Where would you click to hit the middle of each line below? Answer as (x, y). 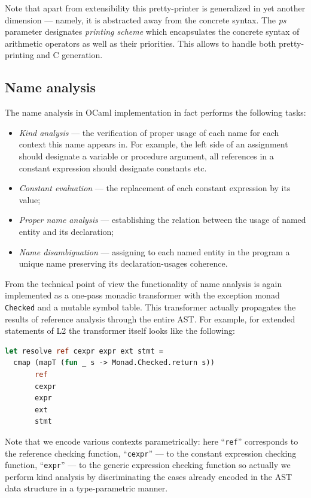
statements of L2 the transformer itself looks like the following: (120, 331)
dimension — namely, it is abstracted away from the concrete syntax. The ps (146, 19)
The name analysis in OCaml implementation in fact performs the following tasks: (155, 112)
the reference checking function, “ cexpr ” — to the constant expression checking (151, 453)
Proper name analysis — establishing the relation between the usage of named (162, 220)
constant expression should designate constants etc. (113, 167)
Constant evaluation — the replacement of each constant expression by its (155, 188)
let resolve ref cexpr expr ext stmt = (84, 351)
